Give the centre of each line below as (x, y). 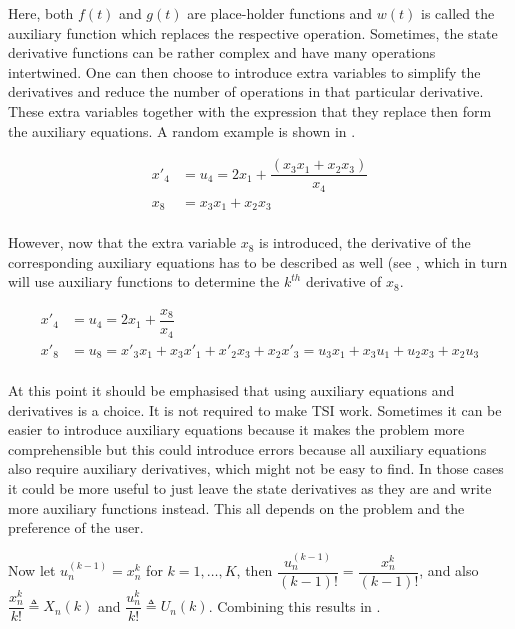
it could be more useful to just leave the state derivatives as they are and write (250, 488)
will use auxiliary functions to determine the (144, 281)
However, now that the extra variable (122, 242)
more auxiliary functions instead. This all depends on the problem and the (236, 507)
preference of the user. (76, 527)
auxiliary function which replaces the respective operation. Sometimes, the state (253, 32)
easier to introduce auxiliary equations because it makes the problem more (236, 429)
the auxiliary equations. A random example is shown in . (182, 130)
